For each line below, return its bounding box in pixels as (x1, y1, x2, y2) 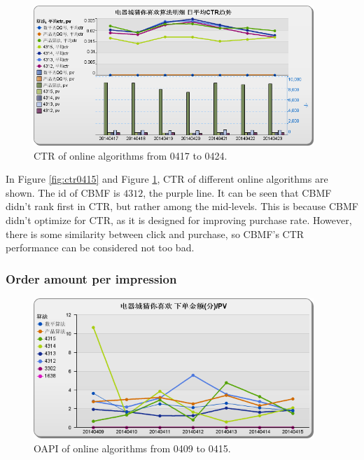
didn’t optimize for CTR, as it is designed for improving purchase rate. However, (6, 212, 352, 227)
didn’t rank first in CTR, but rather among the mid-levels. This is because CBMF (6, 199, 358, 214)
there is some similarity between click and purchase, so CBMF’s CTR (6, 226, 304, 241)
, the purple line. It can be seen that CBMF (143, 185, 332, 200)
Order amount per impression (6, 270, 177, 287)
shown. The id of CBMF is (6, 185, 120, 200)
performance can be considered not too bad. (6, 240, 195, 255)
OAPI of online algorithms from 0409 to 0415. (34, 440, 231, 455)
